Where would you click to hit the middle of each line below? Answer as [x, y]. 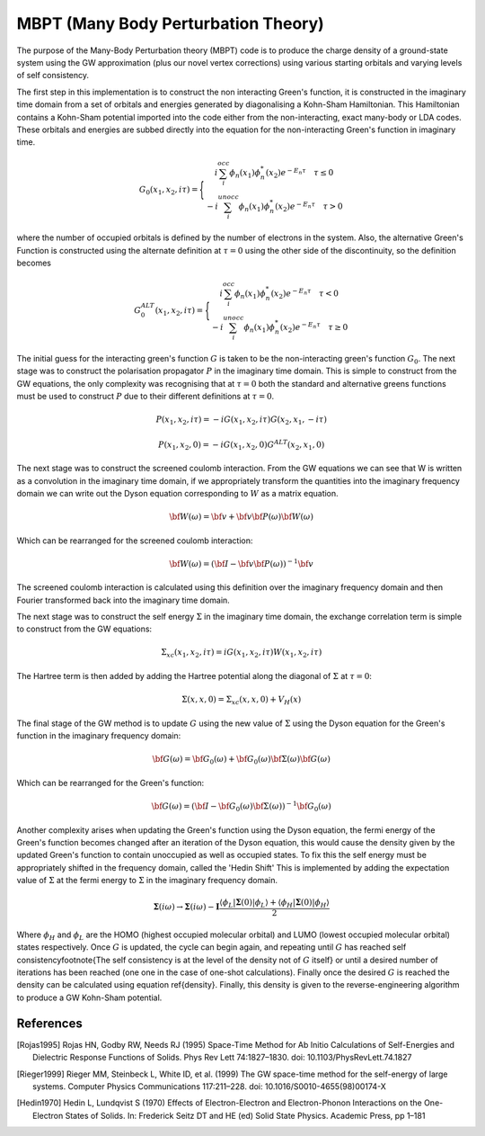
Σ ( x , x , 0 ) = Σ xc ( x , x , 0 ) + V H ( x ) [241, 700]
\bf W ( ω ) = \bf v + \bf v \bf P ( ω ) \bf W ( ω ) [242, 517]
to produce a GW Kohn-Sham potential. [89, 997]
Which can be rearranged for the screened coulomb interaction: [135, 541]
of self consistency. [53, 76]
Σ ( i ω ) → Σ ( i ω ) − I [186, 907]
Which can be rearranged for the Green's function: [110, 783]
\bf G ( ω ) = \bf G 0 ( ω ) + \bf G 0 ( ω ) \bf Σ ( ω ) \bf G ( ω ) [242, 760]
